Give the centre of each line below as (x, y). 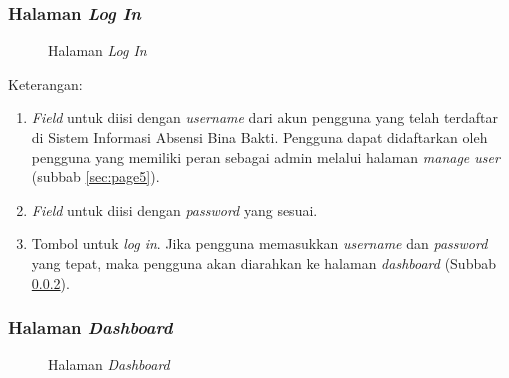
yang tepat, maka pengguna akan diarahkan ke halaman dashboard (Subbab (263, 262)
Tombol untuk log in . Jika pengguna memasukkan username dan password (259, 243)
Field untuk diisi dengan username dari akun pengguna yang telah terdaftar (265, 117)
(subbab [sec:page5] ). (95, 176)
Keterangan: (45, 83)
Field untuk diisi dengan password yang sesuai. (174, 209)
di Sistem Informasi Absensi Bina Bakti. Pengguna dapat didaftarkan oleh (259, 137)
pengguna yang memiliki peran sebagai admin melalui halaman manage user (265, 156)
